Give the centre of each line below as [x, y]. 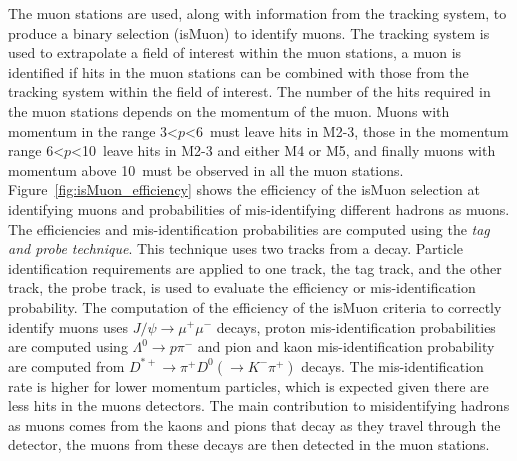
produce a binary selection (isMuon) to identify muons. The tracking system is [249, 32]
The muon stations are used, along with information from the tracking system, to [257, 13]
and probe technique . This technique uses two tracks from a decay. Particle [236, 248]
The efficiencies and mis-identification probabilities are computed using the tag [249, 228]
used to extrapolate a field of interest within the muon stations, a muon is [235, 52]
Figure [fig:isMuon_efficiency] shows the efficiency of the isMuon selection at [244, 189]
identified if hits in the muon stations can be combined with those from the [238, 71]
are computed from [66, 365]
